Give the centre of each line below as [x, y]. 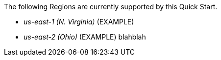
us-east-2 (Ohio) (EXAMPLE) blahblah [85, 37]
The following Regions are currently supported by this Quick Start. [111, 7]
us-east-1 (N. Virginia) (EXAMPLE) [79, 22]
